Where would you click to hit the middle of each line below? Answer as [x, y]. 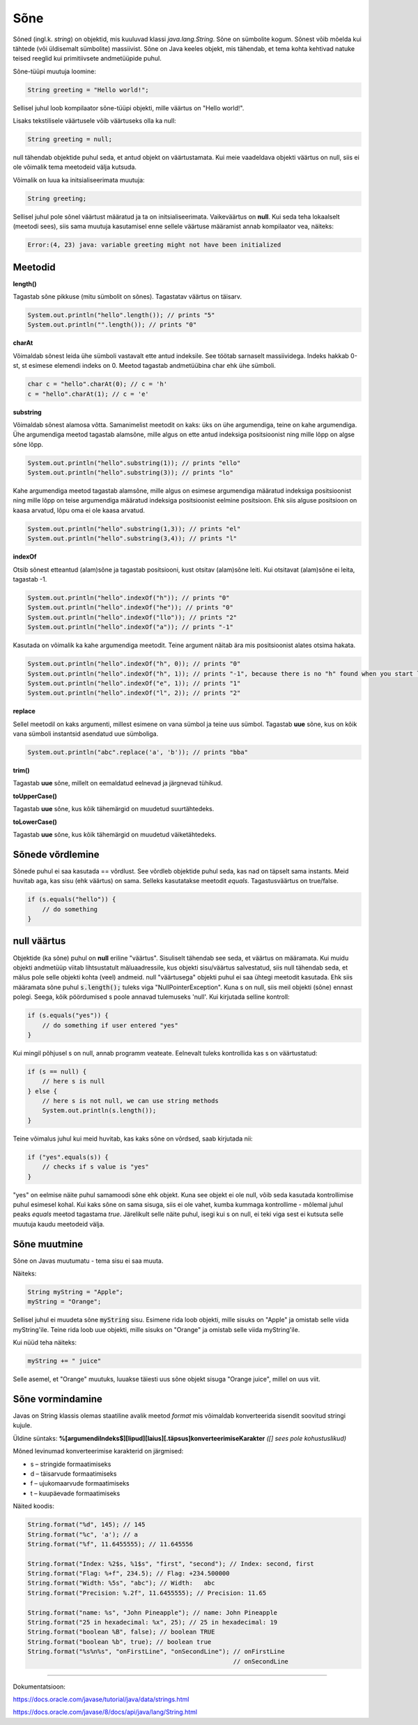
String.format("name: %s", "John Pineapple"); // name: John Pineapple [153, 1612]
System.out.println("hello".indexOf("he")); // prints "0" [130, 608]
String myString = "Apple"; [75, 1292]
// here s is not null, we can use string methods [130, 1101]
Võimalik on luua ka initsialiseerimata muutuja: [79, 180]
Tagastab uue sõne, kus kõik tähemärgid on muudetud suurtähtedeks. [114, 809]
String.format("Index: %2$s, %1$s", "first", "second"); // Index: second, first [171, 1563]
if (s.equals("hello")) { [72, 899]
